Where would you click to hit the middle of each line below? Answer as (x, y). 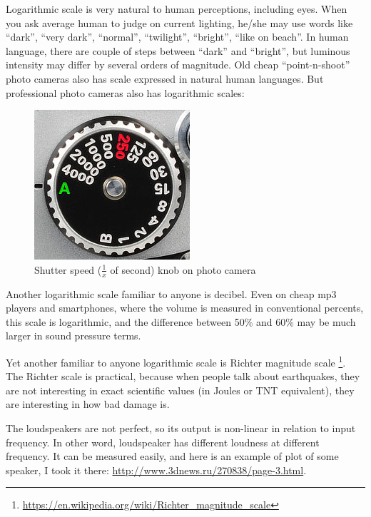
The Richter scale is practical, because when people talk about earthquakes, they (183, 376)
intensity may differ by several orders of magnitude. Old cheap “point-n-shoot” (178, 65)
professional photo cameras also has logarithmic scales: (125, 92)
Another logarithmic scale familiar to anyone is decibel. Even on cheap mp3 (171, 293)
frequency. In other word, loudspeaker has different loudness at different (163, 442)
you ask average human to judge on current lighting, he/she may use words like (179, 22)
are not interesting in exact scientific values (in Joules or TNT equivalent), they (180, 390)
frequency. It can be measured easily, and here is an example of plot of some (172, 456)
